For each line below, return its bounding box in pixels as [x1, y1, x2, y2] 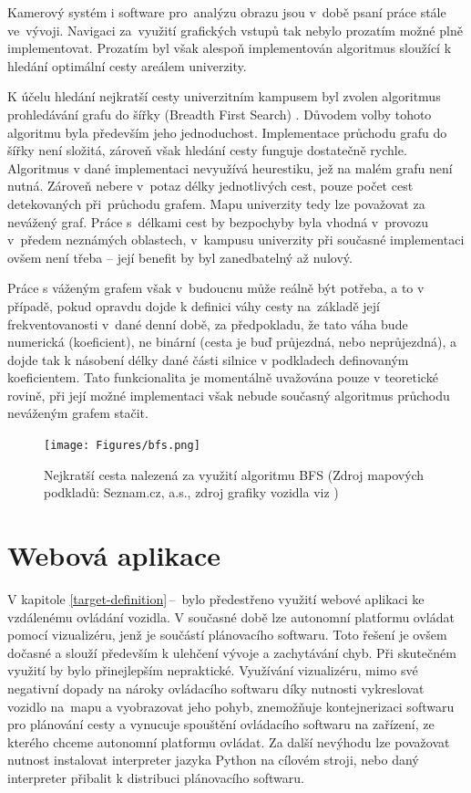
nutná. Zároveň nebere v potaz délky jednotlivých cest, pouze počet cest [7, 176, 414, 195]
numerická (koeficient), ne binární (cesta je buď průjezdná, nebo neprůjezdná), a [7, 332, 457, 351]
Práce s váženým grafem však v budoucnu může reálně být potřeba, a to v [7, 278, 425, 297]
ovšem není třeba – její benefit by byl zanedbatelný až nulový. [7, 247, 353, 266]
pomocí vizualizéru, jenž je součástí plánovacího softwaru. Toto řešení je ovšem [7, 625, 447, 644]
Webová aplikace [7, 537, 221, 574]
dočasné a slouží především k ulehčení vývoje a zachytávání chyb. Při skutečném [7, 642, 456, 662]
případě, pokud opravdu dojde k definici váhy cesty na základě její [7, 296, 380, 315]
